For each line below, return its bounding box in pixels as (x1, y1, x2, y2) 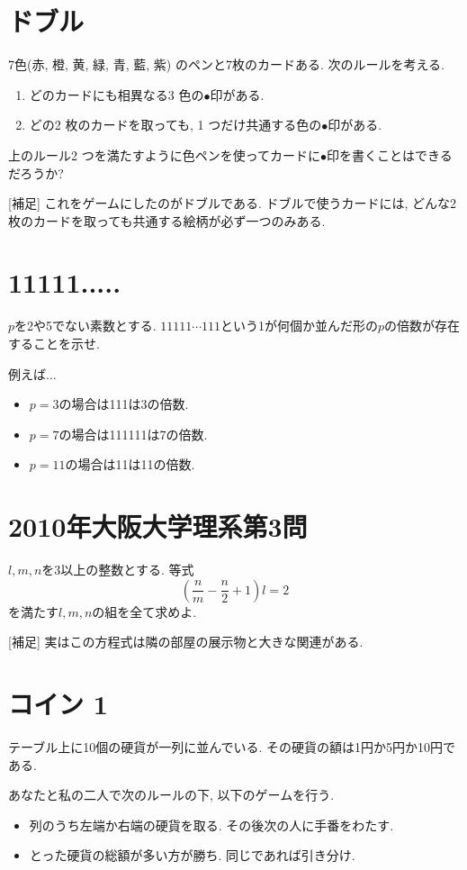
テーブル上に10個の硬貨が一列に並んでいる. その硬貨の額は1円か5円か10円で (8, 738, 456, 756)
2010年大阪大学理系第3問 (8, 508, 308, 545)
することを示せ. (8, 334, 100, 352)
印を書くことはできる (326, 145, 453, 164)
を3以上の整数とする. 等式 (41, 560, 194, 579)
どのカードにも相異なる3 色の (29, 85, 204, 104)
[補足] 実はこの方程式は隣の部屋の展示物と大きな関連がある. (8, 632, 364, 651)
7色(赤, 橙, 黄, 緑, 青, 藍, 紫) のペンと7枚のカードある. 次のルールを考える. (8, 55, 445, 74)
